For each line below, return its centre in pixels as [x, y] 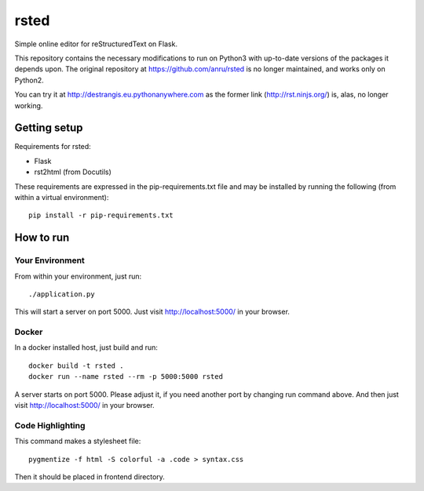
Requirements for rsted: [53, 147]
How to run [42, 238]
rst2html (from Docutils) [73, 172]
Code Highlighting [50, 425]
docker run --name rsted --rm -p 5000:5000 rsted [126, 377]
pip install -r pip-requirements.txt [101, 215]
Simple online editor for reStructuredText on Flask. [96, 44]
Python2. [29, 80]
